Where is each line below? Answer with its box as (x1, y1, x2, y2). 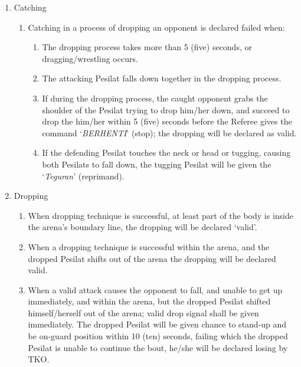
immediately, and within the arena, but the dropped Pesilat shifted (28, 295, 271, 307)
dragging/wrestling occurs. (42, 52, 138, 64)
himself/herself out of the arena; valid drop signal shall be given (28, 306, 259, 319)
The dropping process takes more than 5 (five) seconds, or (42, 41, 252, 53)
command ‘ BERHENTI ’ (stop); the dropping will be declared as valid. (42, 126, 297, 139)
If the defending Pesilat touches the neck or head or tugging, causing (42, 146, 291, 159)
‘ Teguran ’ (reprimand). (42, 169, 125, 182)
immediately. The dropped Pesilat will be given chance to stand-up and (28, 318, 287, 330)
